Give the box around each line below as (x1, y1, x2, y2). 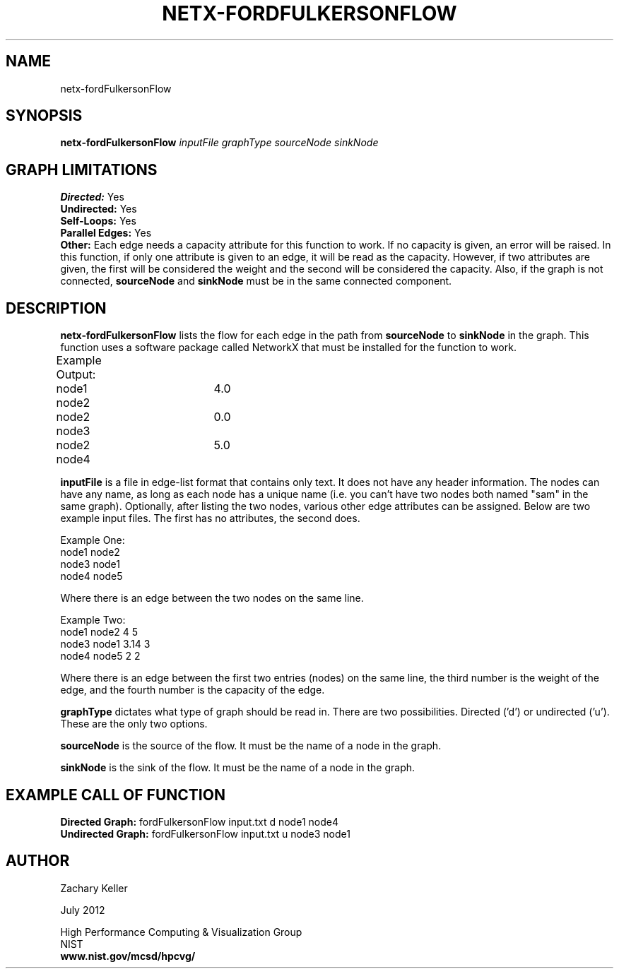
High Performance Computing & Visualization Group (60, 925, 302, 938)
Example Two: (60, 614, 126, 626)
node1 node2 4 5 (60, 626, 138, 639)
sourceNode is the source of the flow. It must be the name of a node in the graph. (60, 740, 442, 752)
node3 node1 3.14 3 (60, 638, 151, 651)
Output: (56, 367, 96, 382)
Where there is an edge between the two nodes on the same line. (60, 592, 364, 605)
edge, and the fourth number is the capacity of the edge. (60, 684, 325, 696)
